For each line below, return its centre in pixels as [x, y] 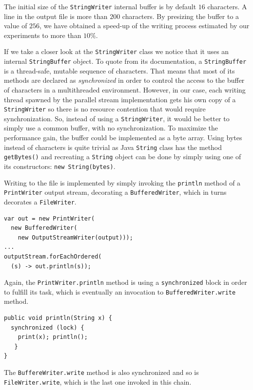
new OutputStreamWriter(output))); [75, 237]
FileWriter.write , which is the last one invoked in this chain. [98, 381]
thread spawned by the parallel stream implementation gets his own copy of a [120, 99]
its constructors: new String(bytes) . [60, 166]
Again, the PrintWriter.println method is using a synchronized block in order [126, 282]
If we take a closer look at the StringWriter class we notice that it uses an [117, 51]
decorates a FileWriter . [40, 201]
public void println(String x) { [58, 318]
